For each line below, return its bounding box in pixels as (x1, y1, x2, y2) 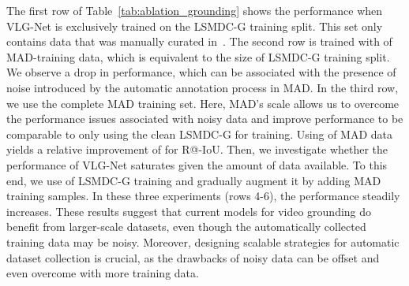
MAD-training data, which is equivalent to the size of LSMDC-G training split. (6, 48, 390, 65)
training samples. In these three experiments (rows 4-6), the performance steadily (6, 188, 400, 204)
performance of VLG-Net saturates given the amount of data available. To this (6, 156, 388, 173)
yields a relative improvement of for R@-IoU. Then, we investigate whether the (6, 141, 388, 158)
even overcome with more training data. (6, 265, 199, 281)
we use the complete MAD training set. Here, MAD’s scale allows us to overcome (6, 95, 400, 111)
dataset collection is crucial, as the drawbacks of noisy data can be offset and (6, 249, 380, 266)
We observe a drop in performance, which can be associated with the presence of (6, 64, 396, 80)
